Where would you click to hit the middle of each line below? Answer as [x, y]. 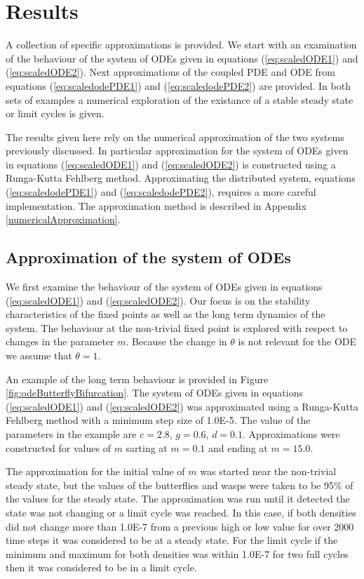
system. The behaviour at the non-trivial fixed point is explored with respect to [177, 327]
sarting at [147, 447]
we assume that [39, 355]
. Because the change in [176, 341]
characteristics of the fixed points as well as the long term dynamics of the [166, 314]
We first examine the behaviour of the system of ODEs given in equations [164, 287]
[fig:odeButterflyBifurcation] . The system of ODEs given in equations [154, 393]
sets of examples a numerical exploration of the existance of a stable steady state [180, 99]
